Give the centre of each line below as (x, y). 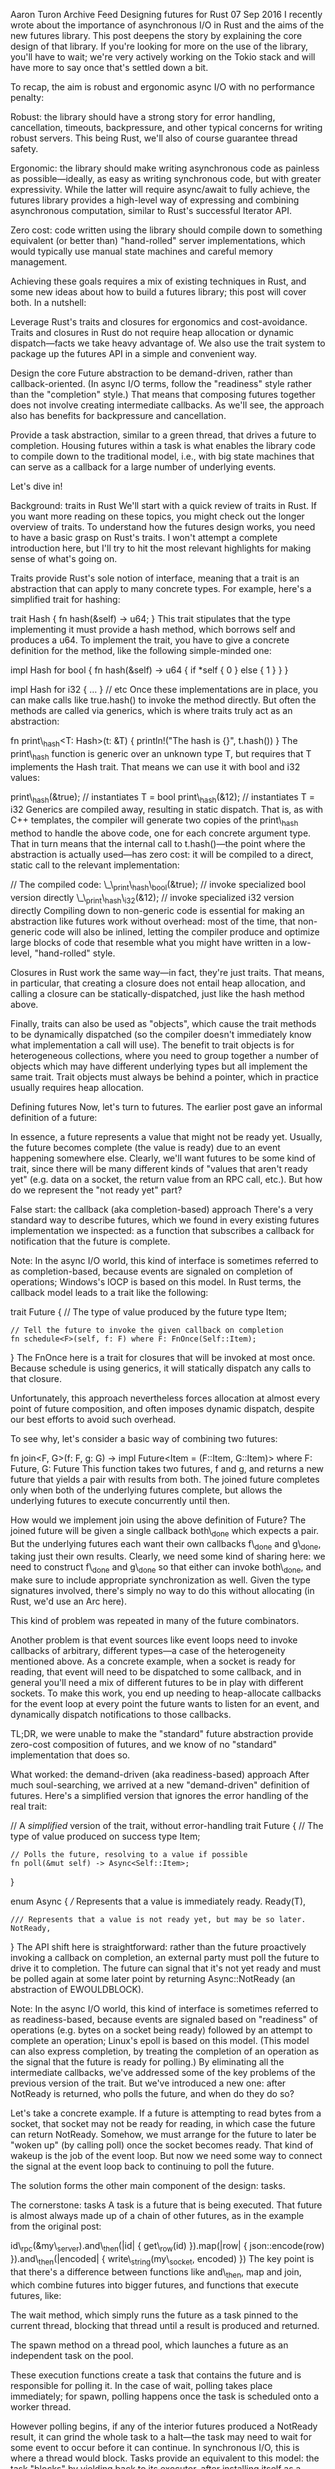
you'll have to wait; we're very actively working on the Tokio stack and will (163, 57)
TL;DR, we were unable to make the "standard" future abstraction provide (162, 1734)
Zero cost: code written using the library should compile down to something (166, 230)
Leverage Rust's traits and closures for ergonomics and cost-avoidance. (159, 322)
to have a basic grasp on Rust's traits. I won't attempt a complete (144, 537)
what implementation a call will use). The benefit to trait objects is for (152, 1045)
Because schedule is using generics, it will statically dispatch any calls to (161, 1368)
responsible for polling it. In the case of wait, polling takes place (141, 2385)
